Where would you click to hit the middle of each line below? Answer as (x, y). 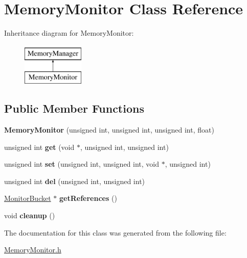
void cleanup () (30, 215)
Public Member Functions (74, 108)
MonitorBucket (28, 198)
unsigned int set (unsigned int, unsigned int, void (82, 164)
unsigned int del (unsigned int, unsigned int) (75, 181)
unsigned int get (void (39, 147)
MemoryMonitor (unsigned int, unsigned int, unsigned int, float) (109, 130)
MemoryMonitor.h (33, 250)
